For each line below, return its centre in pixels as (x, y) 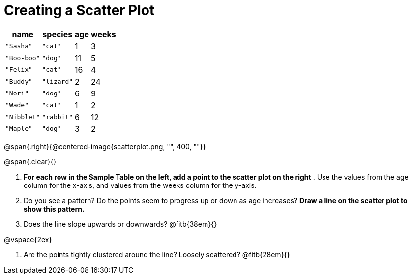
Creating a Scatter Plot (79, 10)
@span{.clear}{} (30, 161)
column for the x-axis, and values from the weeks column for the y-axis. (140, 185)
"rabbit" (58, 117)
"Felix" (19, 70)
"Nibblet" (23, 117)
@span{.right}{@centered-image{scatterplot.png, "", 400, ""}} (105, 146)
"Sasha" (19, 46)
